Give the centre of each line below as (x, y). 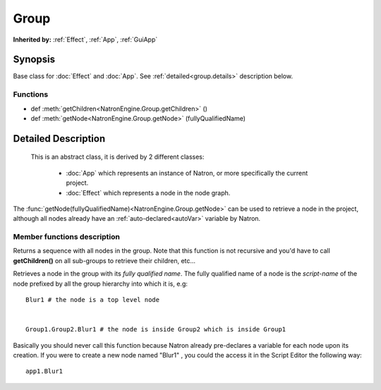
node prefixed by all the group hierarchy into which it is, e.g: (101, 284)
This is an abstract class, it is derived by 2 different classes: (117, 157)
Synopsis (34, 60)
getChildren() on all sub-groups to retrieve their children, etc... (104, 260)
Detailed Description (59, 139)
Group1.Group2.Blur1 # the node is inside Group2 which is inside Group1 (156, 329)
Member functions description (66, 237)
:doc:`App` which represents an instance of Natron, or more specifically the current (187, 173)
